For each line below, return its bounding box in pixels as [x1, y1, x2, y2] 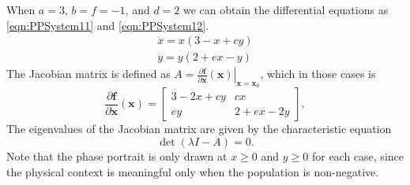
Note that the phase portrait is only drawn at [6, 148, 228, 165]
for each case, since [311, 148, 404, 165]
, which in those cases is [260, 65, 376, 82]
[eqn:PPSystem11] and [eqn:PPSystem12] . [6, 17, 209, 33]
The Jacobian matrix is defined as [6, 65, 171, 82]
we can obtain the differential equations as [182, 2, 389, 17]
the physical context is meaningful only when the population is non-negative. [6, 163, 379, 179]
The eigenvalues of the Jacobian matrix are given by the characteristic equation [6, 120, 392, 137]
